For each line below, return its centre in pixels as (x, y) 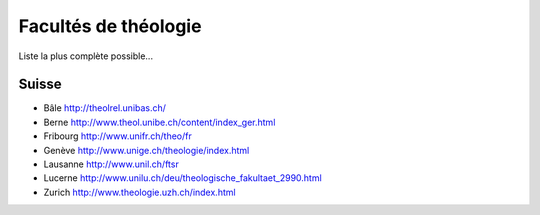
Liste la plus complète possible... (86, 56)
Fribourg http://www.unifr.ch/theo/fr (117, 136)
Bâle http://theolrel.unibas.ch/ (105, 108)
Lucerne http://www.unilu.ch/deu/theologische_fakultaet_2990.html (182, 178)
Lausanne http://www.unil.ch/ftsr (111, 164)
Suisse (40, 84)
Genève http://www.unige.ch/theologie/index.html (146, 150)
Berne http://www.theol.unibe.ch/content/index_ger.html (159, 122)
